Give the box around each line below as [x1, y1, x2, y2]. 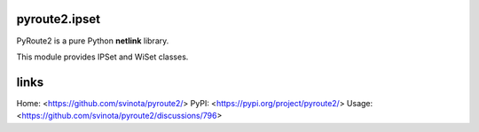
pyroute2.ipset [16, 12, 101, 27]
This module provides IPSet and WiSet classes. [16, 51, 189, 62]
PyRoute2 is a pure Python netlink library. [16, 35, 169, 46]
